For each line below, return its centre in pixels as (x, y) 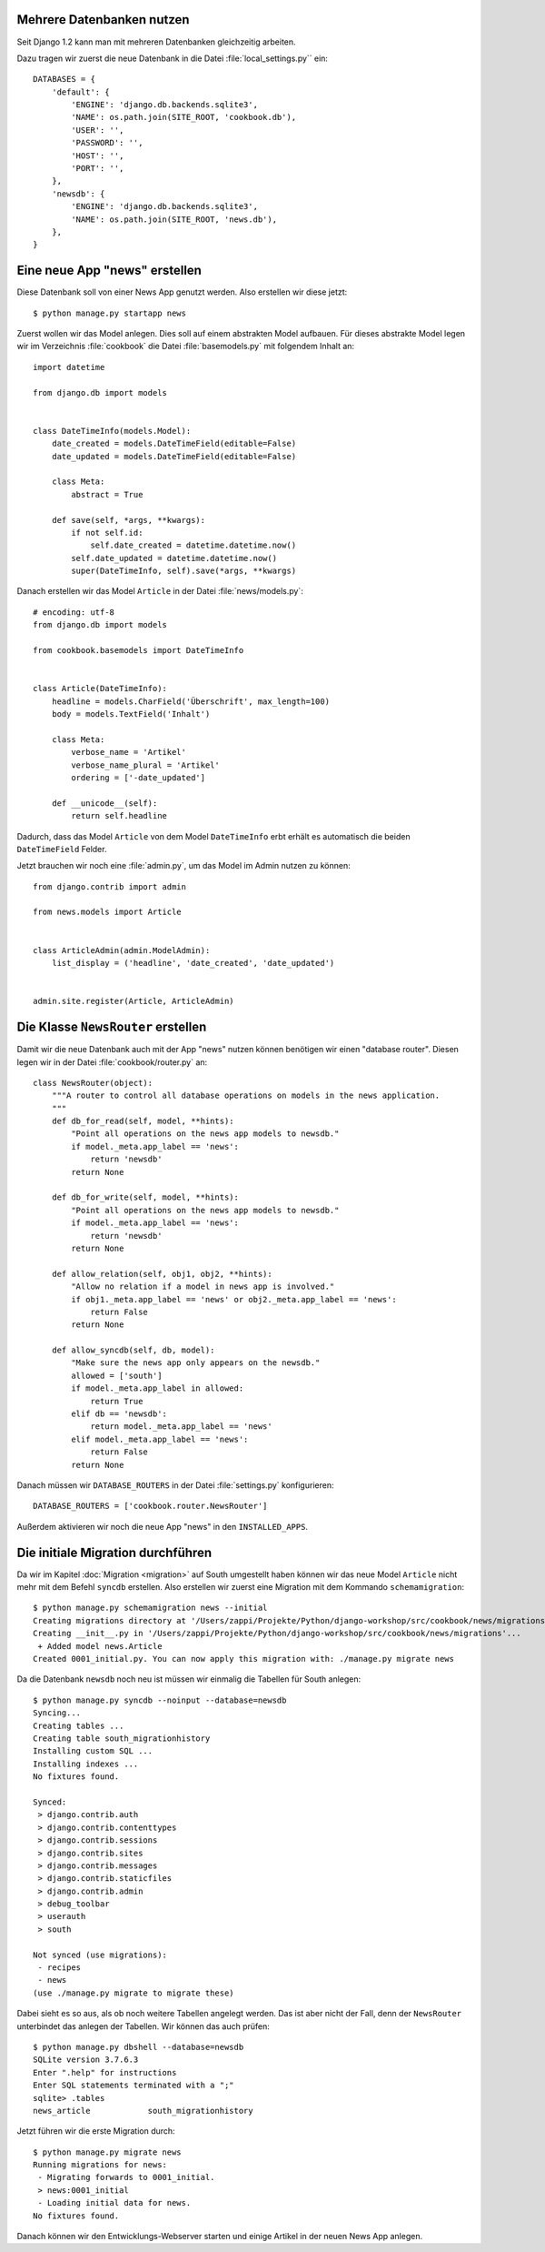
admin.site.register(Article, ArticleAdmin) (134, 1001)
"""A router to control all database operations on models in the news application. (246, 1096)
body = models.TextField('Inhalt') (131, 714)
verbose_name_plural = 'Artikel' (145, 765)
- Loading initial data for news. (114, 2203)
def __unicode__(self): (104, 803)
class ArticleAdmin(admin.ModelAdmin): (122, 950)
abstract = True (107, 494)
